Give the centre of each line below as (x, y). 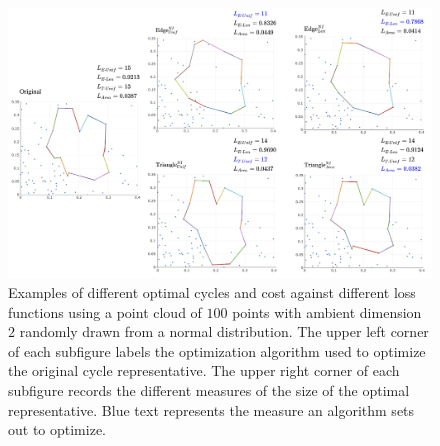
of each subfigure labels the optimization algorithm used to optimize (217, 350)
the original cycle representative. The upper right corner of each (204, 370)
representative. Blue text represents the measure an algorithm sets (211, 409)
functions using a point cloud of (105, 311)
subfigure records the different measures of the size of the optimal (209, 389)
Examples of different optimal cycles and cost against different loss (212, 291)
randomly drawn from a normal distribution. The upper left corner (224, 331)
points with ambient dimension (327, 311)
